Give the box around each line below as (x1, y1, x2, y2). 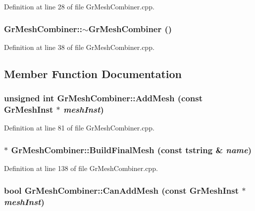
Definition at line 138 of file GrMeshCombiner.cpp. (4, 163, 158, 173)
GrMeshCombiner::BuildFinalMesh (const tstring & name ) (11, 143, 252, 156)
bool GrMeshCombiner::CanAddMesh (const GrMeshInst (4, 184, 239, 196)
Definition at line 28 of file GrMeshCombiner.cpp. (4, 1, 154, 11)
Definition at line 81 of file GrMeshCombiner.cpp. (4, 123, 154, 133)
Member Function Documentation (4, 66, 182, 81)
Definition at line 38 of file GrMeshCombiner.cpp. (4, 42, 154, 52)
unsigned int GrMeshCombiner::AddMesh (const (4, 92, 203, 104)
